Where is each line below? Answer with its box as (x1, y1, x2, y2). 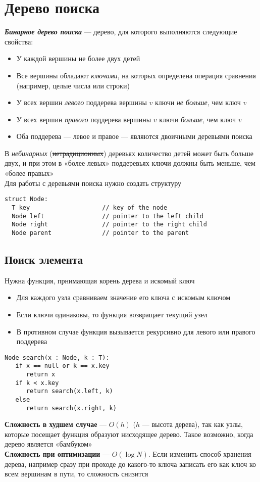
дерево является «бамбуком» (5, 439, 92, 449)
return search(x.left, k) (26, 388, 113, 395)
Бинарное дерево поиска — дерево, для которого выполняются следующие (5, 26, 237, 37)
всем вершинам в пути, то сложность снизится (5, 468, 148, 479)
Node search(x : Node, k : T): (5, 354, 110, 361)
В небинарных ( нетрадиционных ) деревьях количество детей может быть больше (5, 148, 253, 158)
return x (26, 371, 56, 378)
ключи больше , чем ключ (159, 114, 236, 124)
